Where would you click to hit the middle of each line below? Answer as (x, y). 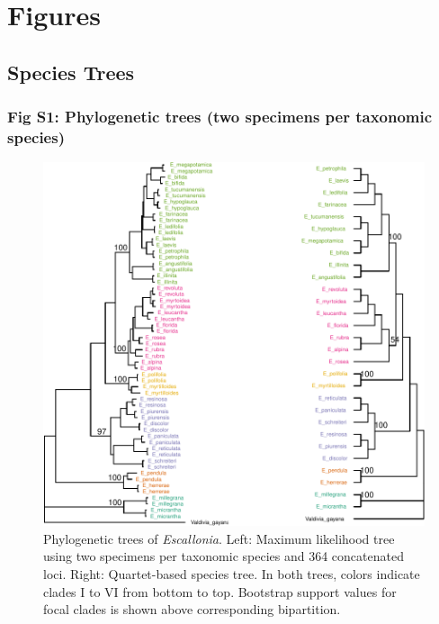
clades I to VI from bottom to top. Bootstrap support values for (220, 591)
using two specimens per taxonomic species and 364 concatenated (224, 556)
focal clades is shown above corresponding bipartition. (192, 609)
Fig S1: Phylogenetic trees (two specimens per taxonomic (220, 117)
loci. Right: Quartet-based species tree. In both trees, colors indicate (232, 574)
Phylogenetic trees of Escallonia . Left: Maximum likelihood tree (219, 538)
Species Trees (71, 72)
